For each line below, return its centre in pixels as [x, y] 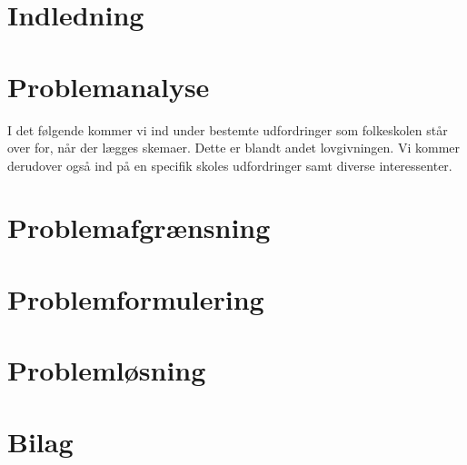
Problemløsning [107, 370]
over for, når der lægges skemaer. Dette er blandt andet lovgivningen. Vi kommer [233, 148]
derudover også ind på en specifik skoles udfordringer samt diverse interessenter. [230, 165]
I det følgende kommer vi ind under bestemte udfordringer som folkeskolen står [228, 129]
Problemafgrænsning [139, 228]
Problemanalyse [109, 86]
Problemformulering [136, 298]
